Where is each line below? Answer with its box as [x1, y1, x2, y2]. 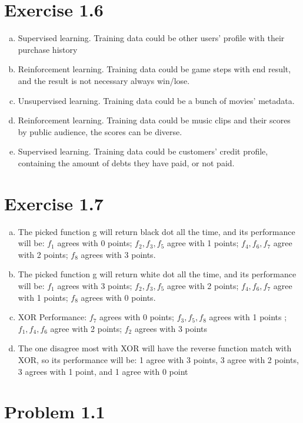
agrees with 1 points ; [209, 311, 287, 323]
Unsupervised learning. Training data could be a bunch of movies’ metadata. [18, 94, 295, 106]
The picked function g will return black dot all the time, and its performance [18, 225, 295, 237]
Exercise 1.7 [4, 191, 104, 215]
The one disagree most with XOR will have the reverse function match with [18, 342, 292, 354]
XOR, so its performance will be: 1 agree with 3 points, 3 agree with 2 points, [18, 353, 299, 365]
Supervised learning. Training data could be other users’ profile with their [18, 32, 285, 44]
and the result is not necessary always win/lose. [18, 74, 190, 86]
